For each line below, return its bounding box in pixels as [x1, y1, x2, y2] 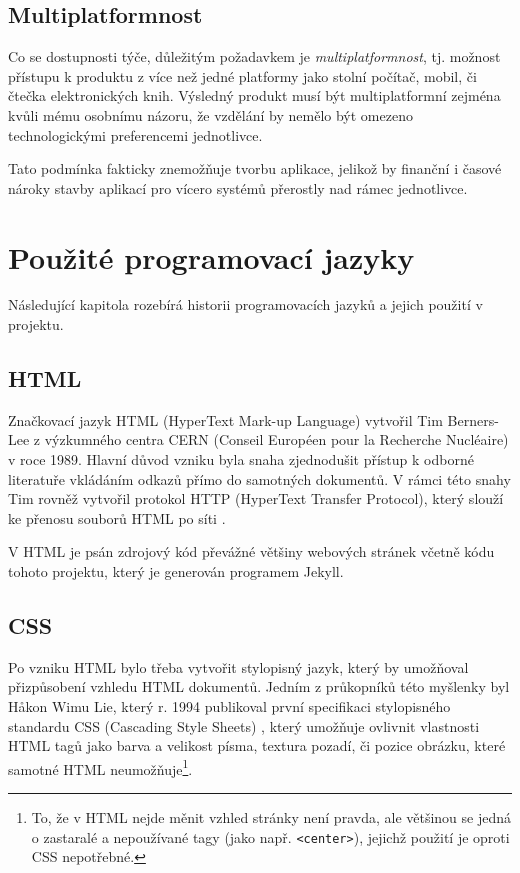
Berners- [447, 409, 499, 430]
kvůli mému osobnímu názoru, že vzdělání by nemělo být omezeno [8, 104, 413, 125]
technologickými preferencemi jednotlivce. [8, 124, 263, 145]
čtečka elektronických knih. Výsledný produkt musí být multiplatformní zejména [8, 85, 501, 106]
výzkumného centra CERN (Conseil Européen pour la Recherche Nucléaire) [44, 429, 509, 450]
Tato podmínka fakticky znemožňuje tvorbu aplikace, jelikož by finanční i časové [8, 158, 502, 179]
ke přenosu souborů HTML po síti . [8, 507, 226, 528]
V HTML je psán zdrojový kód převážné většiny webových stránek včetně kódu [8, 541, 495, 562]
